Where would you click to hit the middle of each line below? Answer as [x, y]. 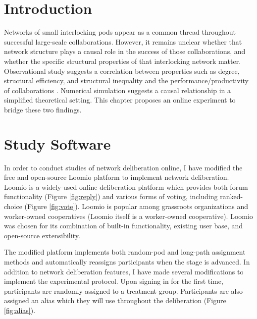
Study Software [57, 143]
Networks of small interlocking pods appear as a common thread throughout [120, 32]
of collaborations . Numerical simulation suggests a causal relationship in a [118, 90]
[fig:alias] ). [20, 310]
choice [13, 206]
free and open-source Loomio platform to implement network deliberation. [117, 177]
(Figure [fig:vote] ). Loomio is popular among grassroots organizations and [136, 206]
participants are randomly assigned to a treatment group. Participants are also [123, 291]
